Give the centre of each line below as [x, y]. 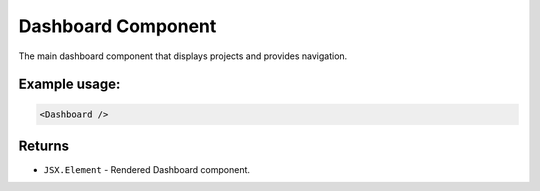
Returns [44, 145]
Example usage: [69, 84]
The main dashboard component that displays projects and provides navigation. [183, 56]
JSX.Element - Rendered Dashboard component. [146, 170]
